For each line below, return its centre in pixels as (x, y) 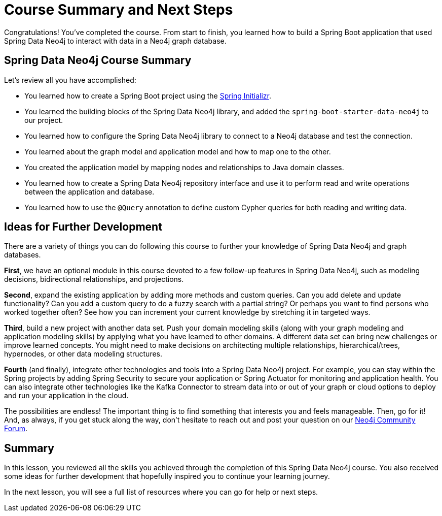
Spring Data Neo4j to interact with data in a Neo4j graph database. (115, 41)
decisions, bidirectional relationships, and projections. (94, 279)
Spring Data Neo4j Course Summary (98, 60)
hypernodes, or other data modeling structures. (83, 354)
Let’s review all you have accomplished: (70, 80)
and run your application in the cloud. (66, 396)
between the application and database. (89, 191)
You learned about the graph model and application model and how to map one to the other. (178, 151)
